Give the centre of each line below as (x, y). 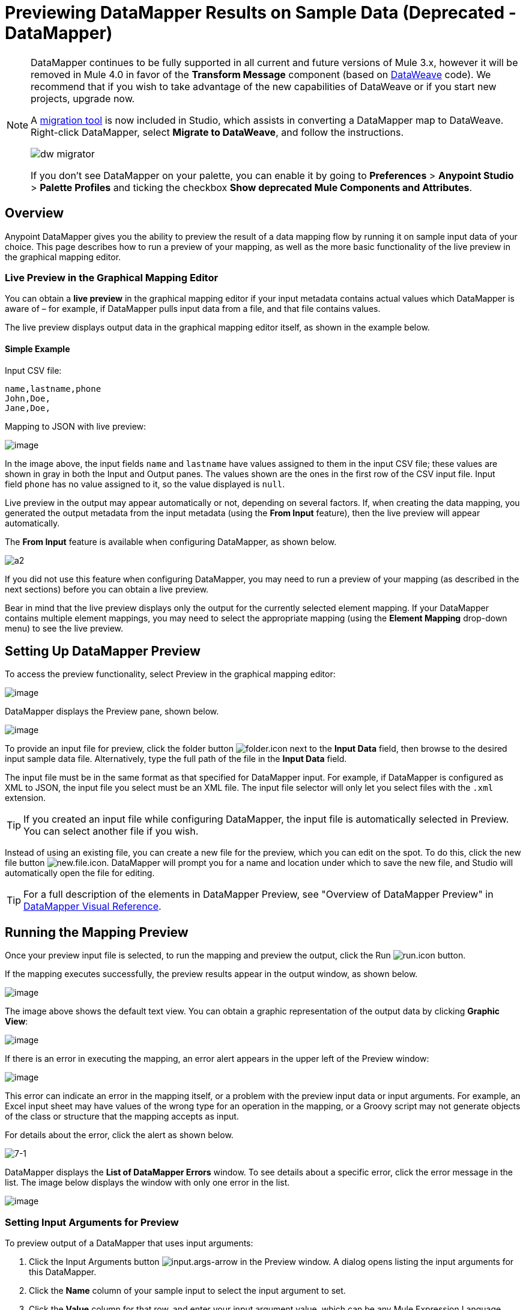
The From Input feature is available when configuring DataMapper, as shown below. (171, 541)
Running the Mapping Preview (97, 932)
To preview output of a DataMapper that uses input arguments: (129, 1243)
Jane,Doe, (28, 408)
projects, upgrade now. (83, 98)
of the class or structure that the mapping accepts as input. (122, 1117)
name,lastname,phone (53, 388)
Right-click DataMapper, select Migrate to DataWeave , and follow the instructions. (217, 132)
